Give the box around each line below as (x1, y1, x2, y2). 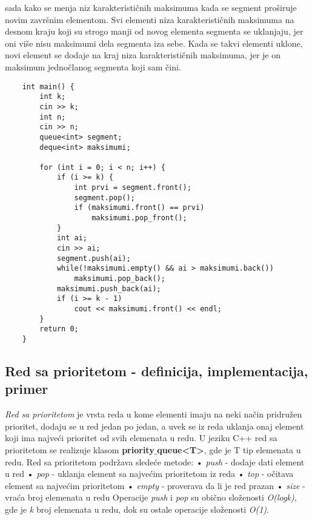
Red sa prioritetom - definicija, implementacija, (5, 362, 308, 380)
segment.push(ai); (56, 254, 131, 263)
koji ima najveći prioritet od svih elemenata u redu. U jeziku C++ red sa (5, 431, 277, 444)
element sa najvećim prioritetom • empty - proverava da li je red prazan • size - (5, 479, 305, 491)
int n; (39, 112, 66, 121)
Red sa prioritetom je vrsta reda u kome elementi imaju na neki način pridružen (5, 408, 302, 420)
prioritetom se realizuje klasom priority (5, 444, 154, 456)
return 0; (39, 325, 79, 334)
